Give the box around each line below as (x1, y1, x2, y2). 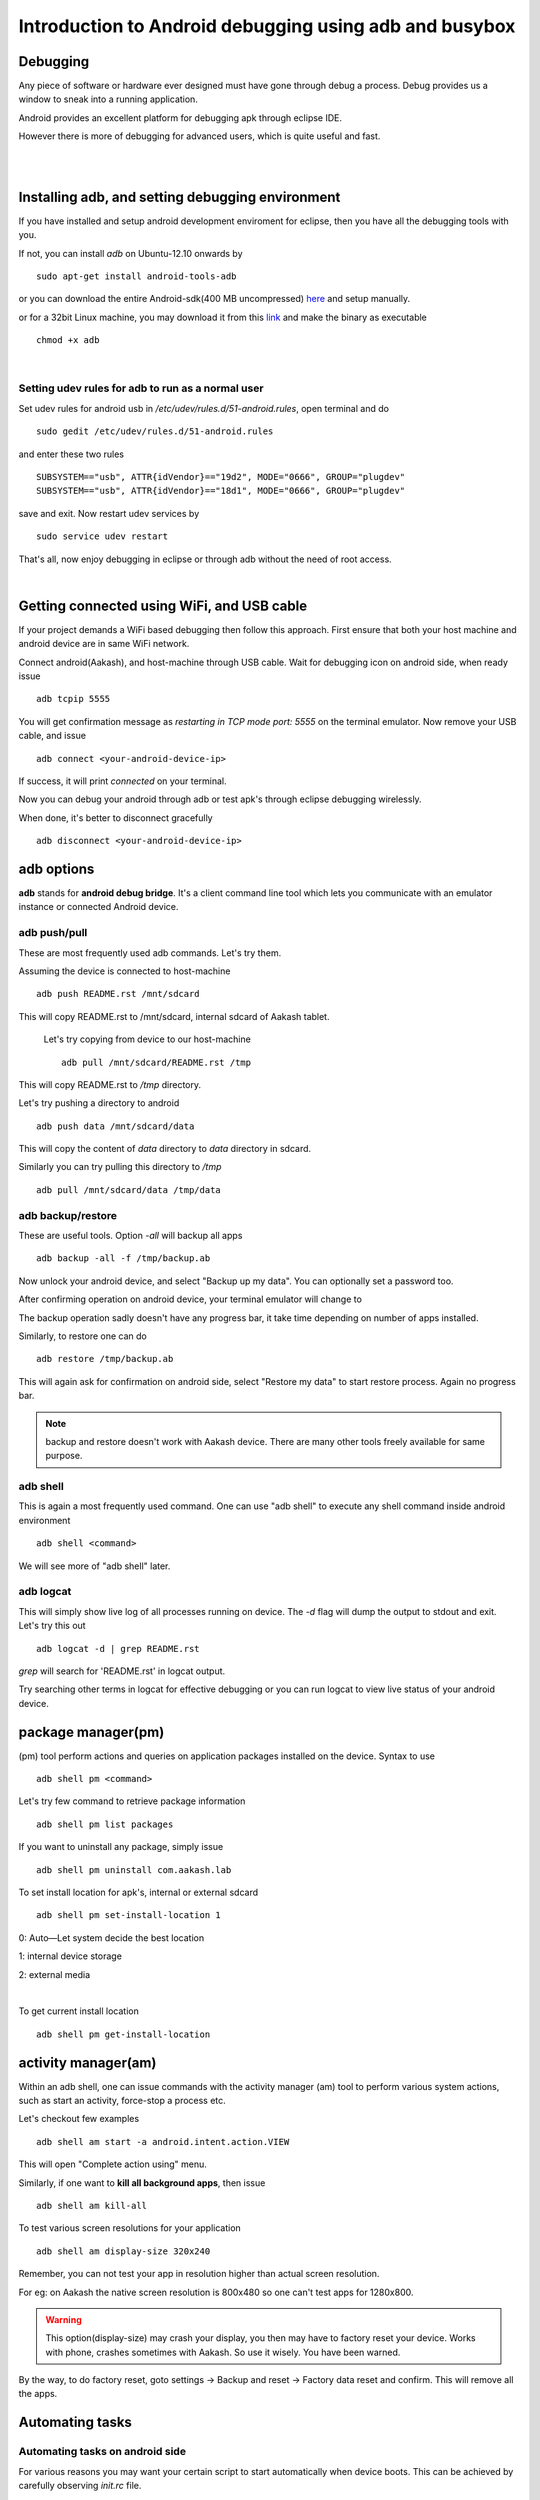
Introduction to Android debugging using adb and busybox (18, 15, 516, 37)
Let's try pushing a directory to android (18, 1097, 180, 1109)
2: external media (18, 1968, 91, 1980)
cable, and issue (18, 730, 87, 742)
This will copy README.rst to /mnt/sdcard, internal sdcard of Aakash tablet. (18, 1010, 330, 1022)
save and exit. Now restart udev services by (18, 507, 200, 519)
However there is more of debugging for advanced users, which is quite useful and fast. (18, 130, 381, 142)
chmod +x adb (36, 335, 100, 346)
